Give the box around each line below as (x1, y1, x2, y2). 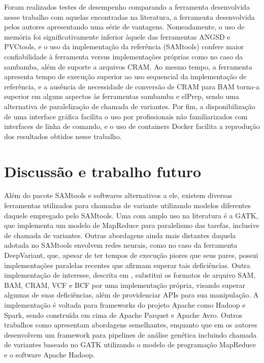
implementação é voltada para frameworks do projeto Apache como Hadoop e (4, 299, 246, 310)
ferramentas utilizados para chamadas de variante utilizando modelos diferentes (4, 200, 251, 211)
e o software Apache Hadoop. (4, 349, 95, 359)
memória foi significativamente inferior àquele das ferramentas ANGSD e (4, 31, 230, 42)
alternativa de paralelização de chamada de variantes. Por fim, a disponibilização (4, 101, 255, 111)
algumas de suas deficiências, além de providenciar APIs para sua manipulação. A (4, 289, 259, 300)
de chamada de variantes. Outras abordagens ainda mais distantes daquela (4, 229, 236, 240)
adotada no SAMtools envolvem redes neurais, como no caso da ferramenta (4, 240, 238, 250)
